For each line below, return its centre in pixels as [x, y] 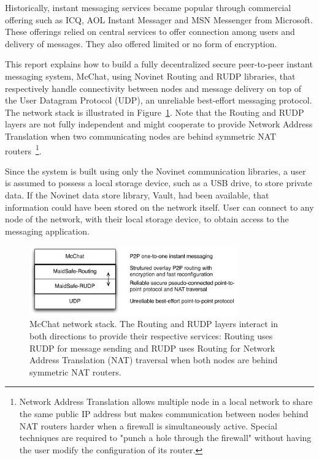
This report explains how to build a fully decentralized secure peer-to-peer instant [159, 64]
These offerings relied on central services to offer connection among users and [150, 32]
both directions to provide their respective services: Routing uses [151, 336]
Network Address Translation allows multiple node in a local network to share [166, 402]
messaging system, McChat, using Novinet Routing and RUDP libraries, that [150, 76]
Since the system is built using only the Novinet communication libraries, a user [156, 171]
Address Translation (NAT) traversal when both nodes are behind [154, 360]
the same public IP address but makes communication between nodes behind [164, 414]
